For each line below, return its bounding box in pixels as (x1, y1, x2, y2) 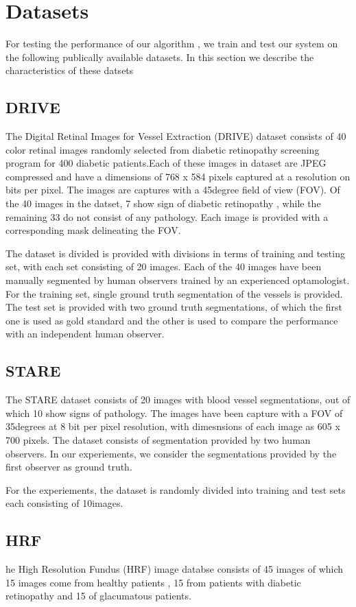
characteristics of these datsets (5, 63, 134, 78)
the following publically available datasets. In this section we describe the (5, 49, 314, 64)
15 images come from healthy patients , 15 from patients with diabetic (5, 575, 301, 589)
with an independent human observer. (5, 326, 165, 341)
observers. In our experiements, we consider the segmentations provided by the (5, 446, 337, 460)
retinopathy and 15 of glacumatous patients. (5, 588, 191, 603)
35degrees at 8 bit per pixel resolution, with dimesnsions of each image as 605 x (5, 419, 340, 433)
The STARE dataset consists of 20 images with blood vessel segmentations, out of (5, 392, 351, 407)
